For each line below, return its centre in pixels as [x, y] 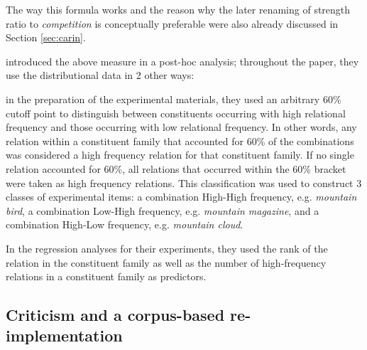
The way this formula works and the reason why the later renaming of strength [178, 9]
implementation [64, 335]
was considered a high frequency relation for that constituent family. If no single [180, 155]
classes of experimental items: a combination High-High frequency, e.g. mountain [181, 197]
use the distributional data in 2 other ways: [100, 75]
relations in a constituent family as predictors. [106, 276]
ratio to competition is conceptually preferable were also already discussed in [172, 23]
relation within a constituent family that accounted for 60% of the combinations [180, 140]
